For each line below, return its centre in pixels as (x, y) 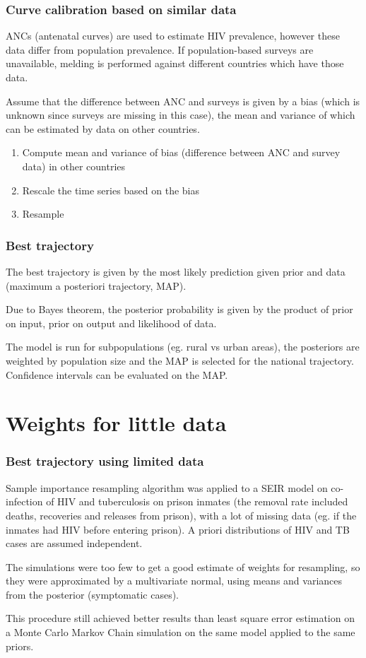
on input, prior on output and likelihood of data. (111, 323)
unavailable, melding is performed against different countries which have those (175, 63)
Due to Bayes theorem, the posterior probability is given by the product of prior (179, 309)
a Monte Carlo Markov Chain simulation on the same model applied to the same (181, 632)
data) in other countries (74, 166)
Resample (43, 214)
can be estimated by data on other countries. (103, 128)
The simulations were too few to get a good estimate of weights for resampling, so (183, 566)
